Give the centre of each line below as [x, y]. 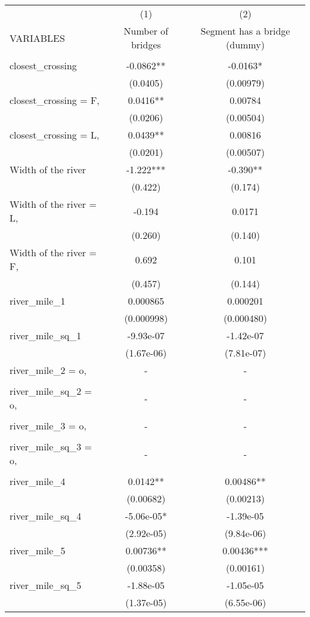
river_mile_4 [38, 481]
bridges [146, 44]
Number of [146, 31]
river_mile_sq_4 [46, 516]
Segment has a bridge [245, 31]
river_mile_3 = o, [48, 426]
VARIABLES [37, 38]
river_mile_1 [38, 301]
